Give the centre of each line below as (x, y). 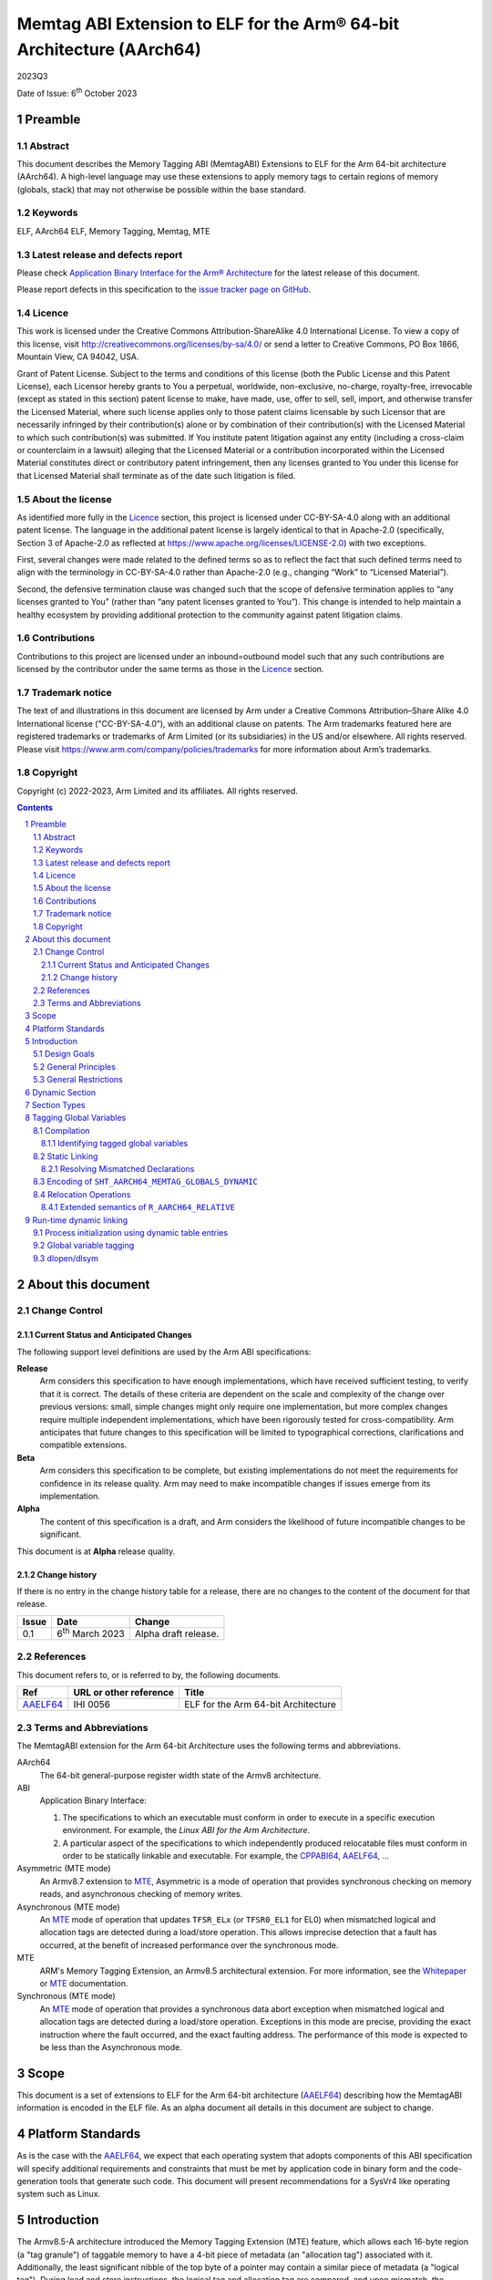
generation (37, 2181)
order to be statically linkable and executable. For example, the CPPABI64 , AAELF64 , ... (226, 1856)
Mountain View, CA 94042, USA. (78, 357)
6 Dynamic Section (61, 1092)
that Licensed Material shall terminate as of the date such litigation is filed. (156, 475)
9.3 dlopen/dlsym (66, 1258)
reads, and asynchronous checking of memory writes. (141, 1894)
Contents (35, 808)
